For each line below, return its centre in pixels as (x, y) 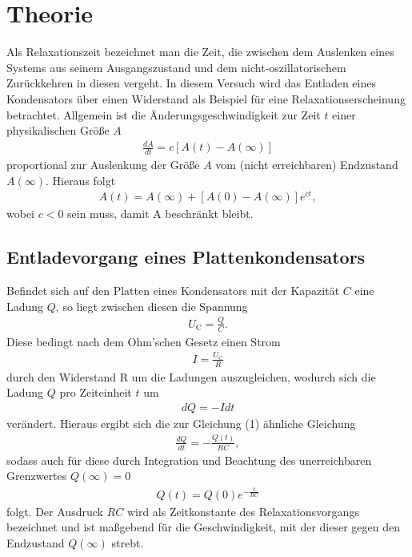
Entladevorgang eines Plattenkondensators (186, 257)
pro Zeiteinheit (96, 392)
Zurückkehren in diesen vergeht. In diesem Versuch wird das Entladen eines (191, 83)
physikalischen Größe (58, 130)
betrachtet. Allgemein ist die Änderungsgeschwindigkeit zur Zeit (164, 114)
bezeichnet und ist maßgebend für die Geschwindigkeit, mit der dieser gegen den (203, 527)
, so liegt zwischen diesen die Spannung (152, 306)
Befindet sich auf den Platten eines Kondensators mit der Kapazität (173, 291)
